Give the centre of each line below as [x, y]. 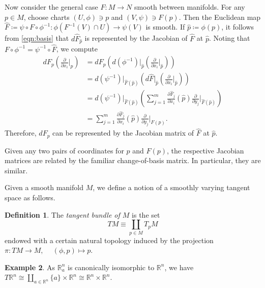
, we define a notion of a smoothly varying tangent [171, 187]
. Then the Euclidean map [220, 17]
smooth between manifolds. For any [189, 7]
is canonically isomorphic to [111, 267]
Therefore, [21, 133]
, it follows [238, 27]
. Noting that [229, 38]
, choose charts [47, 17]
